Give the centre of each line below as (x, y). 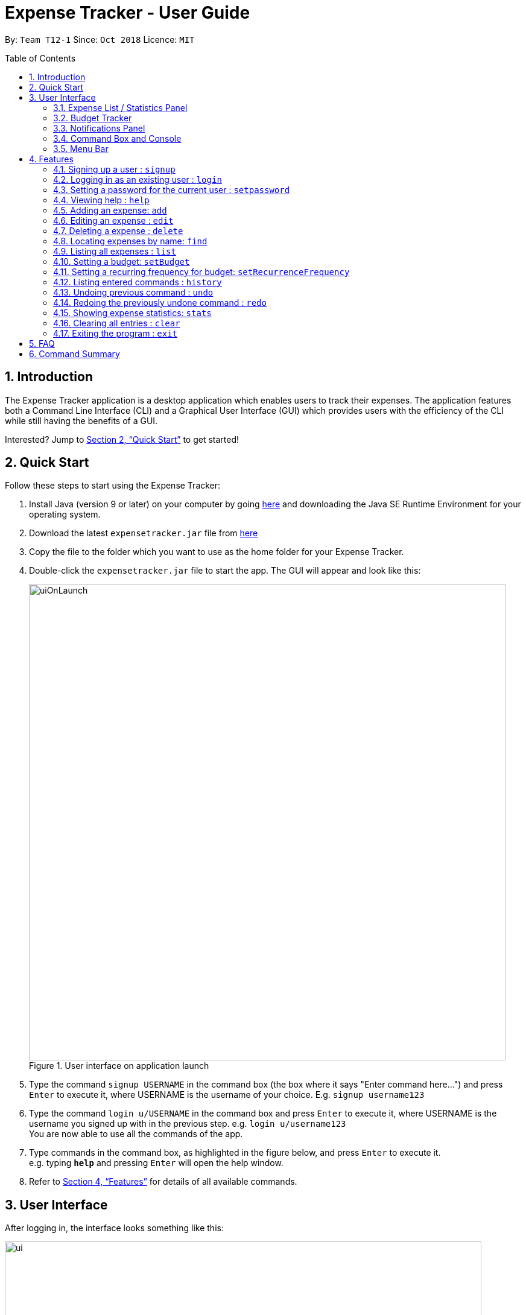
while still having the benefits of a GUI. (81, 420)
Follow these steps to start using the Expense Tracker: (113, 486)
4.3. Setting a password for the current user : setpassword (172, 189)
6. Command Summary (74, 353)
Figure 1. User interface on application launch (119, 1066)
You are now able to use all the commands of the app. (136, 1134)
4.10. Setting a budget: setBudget (122, 261)
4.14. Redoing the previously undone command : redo (160, 302)
